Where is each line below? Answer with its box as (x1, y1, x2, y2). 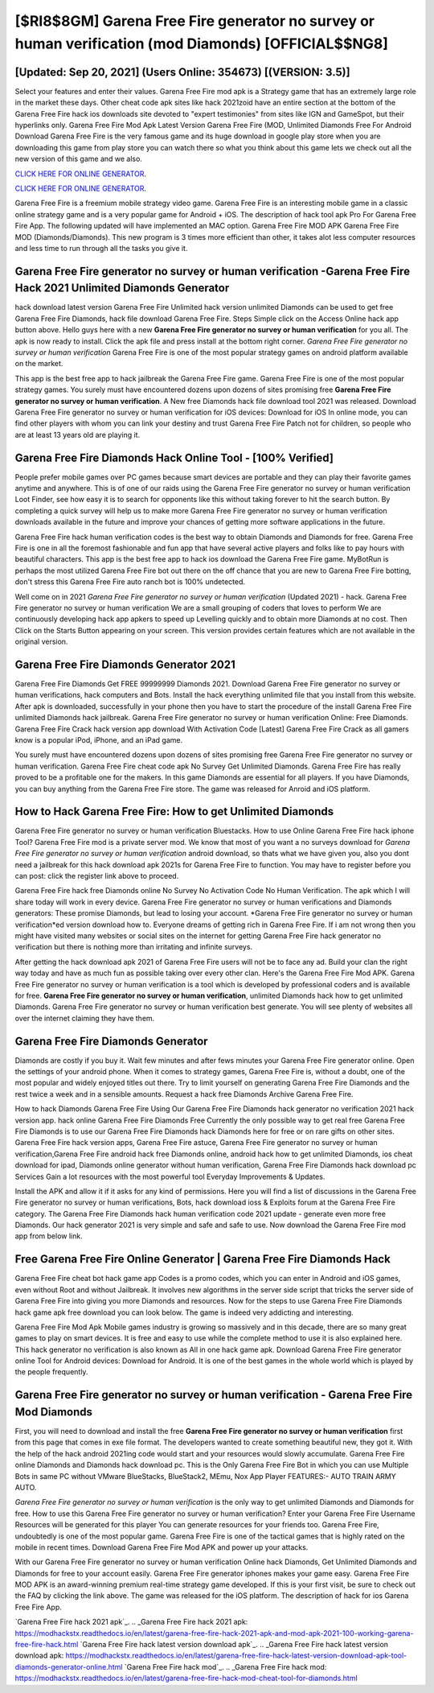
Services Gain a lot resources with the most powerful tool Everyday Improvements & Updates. (14, 1172, 325, 1181)
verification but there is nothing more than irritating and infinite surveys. (14, 942, 253, 952)
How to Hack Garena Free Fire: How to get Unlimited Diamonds (14, 805, 334, 818)
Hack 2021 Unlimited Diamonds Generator (14, 282, 230, 295)
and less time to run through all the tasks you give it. (14, 243, 188, 253)
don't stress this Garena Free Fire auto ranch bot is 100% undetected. (14, 577, 245, 587)
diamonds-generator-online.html (14, 1662, 123, 1671)
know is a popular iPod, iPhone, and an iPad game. (14, 735, 183, 744)
